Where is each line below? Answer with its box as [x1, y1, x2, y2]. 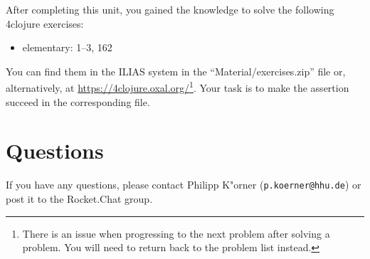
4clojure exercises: [6, 16, 84, 31]
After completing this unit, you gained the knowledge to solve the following [6, 2, 334, 16]
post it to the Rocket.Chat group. [6, 191, 153, 206]
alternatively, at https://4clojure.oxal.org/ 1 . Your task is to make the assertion [6, 78, 349, 95]
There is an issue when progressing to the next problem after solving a [22, 226, 330, 240]
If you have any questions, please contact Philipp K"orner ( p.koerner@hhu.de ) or [6, 177, 361, 192]
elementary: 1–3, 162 [22, 40, 112, 55]
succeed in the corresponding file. [6, 94, 150, 109]
